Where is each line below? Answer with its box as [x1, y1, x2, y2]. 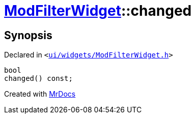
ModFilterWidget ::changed [4, 2, 192, 19]
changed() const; [4, 74, 73, 83]
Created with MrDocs [4, 90, 76, 99]
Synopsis [4, 28, 52, 42]
